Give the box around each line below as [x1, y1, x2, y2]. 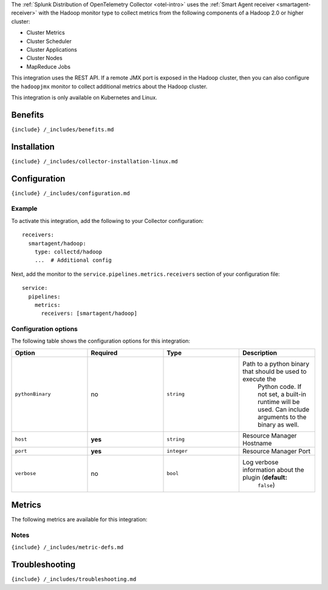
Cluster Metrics [26, 29, 65, 36]
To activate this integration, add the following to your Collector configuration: [11, 217, 203, 224]
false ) [257, 481, 275, 489]
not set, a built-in [257, 389, 307, 398]
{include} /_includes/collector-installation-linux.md [11, 158, 179, 165]
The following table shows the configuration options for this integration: [11, 337, 191, 345]
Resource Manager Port [242, 447, 311, 455]
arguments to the [257, 413, 307, 421]
